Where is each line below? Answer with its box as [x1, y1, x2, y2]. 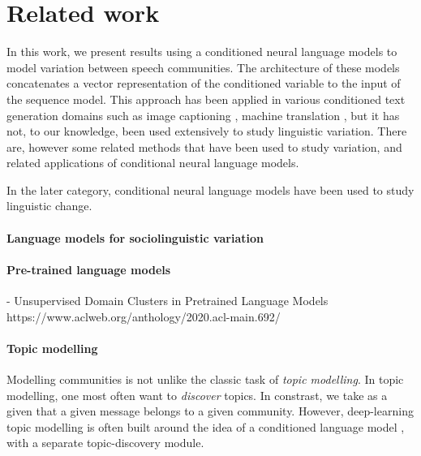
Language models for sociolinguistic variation [6, 229, 264, 246]
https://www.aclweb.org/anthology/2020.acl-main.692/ [6, 308, 281, 325]
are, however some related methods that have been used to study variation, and [6, 138, 402, 155]
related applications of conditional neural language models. [6, 154, 299, 171]
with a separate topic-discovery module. [6, 434, 204, 451]
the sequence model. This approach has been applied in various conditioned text [6, 90, 406, 107]
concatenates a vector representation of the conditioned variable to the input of [6, 75, 401, 92]
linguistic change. [6, 197, 92, 214]
